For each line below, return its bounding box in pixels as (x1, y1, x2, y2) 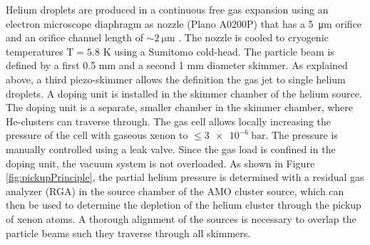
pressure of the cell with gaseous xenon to (6, 127, 188, 142)
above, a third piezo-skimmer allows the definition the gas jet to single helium (6, 71, 346, 86)
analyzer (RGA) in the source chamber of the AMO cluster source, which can (6, 183, 344, 198)
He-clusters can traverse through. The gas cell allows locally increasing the (6, 113, 331, 128)
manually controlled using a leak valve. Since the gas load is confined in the (6, 141, 336, 156)
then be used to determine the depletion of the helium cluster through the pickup (6, 197, 361, 212)
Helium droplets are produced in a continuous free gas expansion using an (6, 2, 329, 16)
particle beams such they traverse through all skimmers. (6, 225, 251, 240)
